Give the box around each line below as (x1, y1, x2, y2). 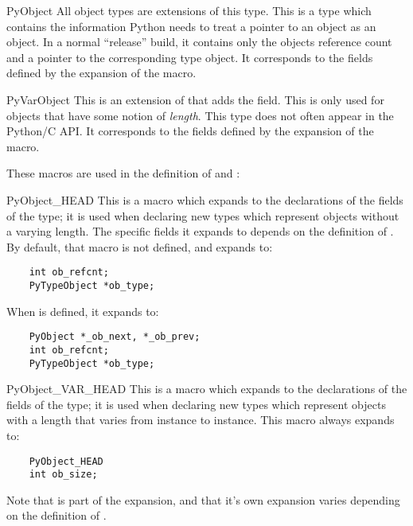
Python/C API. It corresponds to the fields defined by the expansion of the (6, 123, 374, 139)
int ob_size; (29, 469, 98, 481)
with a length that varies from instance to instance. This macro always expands (6, 411, 395, 428)
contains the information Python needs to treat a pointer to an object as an (6, 18, 376, 34)
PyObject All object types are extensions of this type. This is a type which (6, 2, 372, 18)
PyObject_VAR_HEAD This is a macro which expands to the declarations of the (6, 380, 407, 397)
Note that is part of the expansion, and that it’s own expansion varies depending (6, 491, 400, 508)
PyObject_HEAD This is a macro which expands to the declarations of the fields (6, 191, 403, 208)
